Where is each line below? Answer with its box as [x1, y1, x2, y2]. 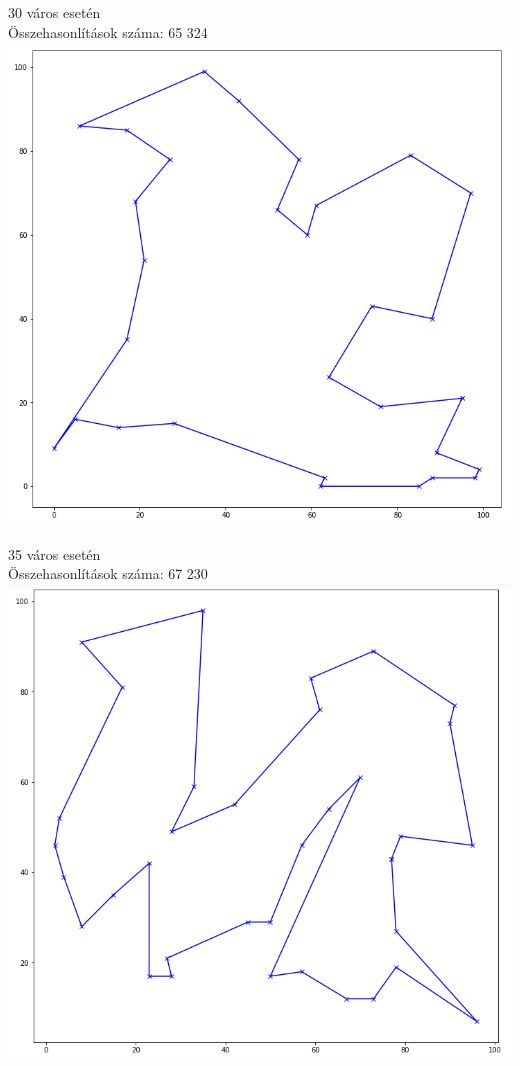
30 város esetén [8, 2, 101, 22]
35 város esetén [8, 543, 101, 564]
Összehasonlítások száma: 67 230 [8, 563, 208, 584]
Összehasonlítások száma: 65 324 [8, 21, 208, 42]
